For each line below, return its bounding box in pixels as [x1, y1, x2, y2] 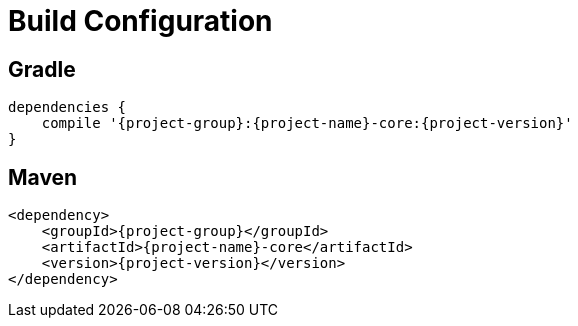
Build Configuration [8, 4, 273, 38]
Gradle [8, 56, 76, 82]
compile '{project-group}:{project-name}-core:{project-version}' [41, 115, 573, 132]
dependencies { [8, 99, 127, 116]
